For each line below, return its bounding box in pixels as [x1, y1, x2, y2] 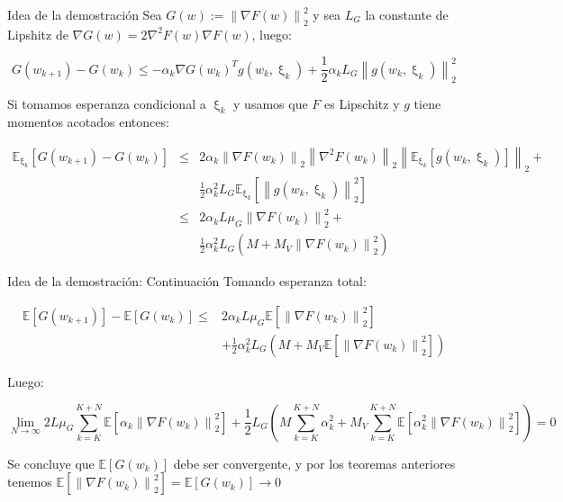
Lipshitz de [7, 24, 68, 43]
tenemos [7, 472, 52, 491]
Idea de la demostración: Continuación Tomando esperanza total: [7, 272, 367, 291]
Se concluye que [7, 453, 95, 472]
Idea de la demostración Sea [7, 5, 162, 23]
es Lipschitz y [324, 94, 400, 112]
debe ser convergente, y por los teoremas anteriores [173, 453, 456, 472]
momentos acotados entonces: [7, 112, 169, 131]
